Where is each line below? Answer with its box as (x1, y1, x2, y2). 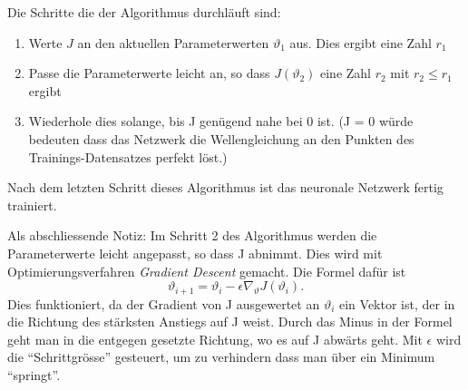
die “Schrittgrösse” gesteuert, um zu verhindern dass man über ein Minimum (7, 347, 435, 366)
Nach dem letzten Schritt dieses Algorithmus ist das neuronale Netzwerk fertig (7, 178, 444, 197)
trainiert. (7, 195, 57, 214)
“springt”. (7, 365, 61, 384)
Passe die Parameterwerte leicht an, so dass (28, 63, 270, 83)
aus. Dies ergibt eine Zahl (289, 33, 432, 52)
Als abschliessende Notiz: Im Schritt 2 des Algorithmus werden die (7, 226, 377, 245)
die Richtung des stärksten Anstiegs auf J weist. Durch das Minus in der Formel (7, 312, 453, 331)
